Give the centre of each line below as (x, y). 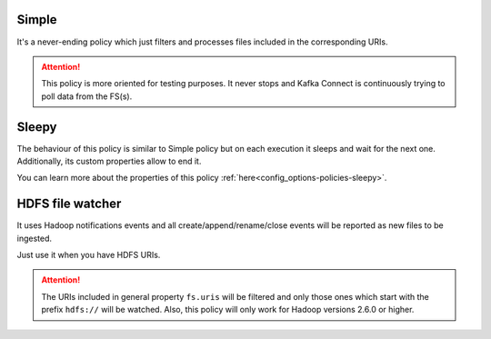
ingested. (35, 238)
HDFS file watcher (69, 204)
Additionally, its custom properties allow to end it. (109, 161)
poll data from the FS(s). (87, 96)
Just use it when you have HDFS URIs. (89, 255)
